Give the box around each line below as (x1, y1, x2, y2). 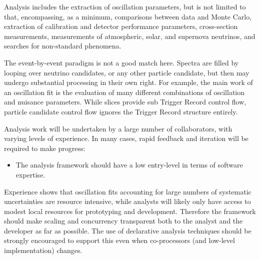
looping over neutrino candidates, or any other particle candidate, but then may (4, 67, 249, 77)
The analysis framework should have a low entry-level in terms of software (15, 159, 243, 170)
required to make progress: (4, 142, 85, 153)
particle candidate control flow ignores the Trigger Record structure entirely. (4, 106, 238, 116)
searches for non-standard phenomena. (4, 40, 121, 51)
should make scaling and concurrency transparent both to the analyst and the (4, 215, 243, 226)
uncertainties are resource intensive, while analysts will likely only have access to (4, 196, 251, 206)
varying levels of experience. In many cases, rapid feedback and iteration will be (4, 133, 248, 143)
